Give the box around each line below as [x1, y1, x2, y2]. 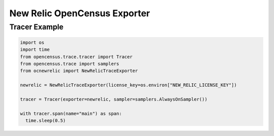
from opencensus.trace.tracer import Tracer [20, 54, 133, 59]
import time [20, 47, 50, 53]
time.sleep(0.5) [25, 118, 66, 124]
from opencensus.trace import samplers [20, 61, 119, 66]
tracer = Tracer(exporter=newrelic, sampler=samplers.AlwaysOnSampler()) [20, 96, 208, 102]
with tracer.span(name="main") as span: [20, 111, 122, 116]
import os [20, 40, 45, 45]
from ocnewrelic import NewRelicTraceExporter [20, 68, 138, 74]
